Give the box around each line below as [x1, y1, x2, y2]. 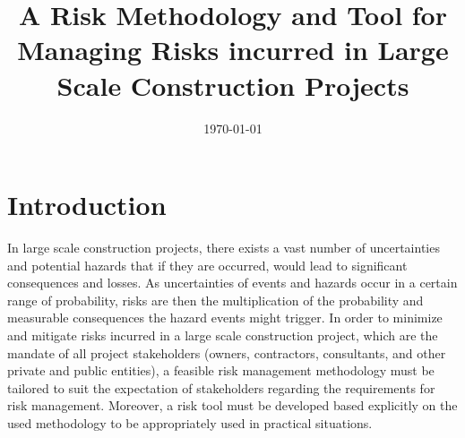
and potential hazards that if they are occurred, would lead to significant [7, 255, 408, 274]
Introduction [7, 186, 167, 223]
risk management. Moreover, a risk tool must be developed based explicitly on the [7, 396, 458, 415]
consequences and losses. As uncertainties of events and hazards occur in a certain [7, 273, 458, 292]
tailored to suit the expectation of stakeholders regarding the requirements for [7, 378, 435, 397]
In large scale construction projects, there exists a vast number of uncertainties [7, 238, 440, 257]
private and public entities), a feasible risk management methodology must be [7, 361, 435, 380]
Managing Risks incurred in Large [17, 31, 449, 68]
